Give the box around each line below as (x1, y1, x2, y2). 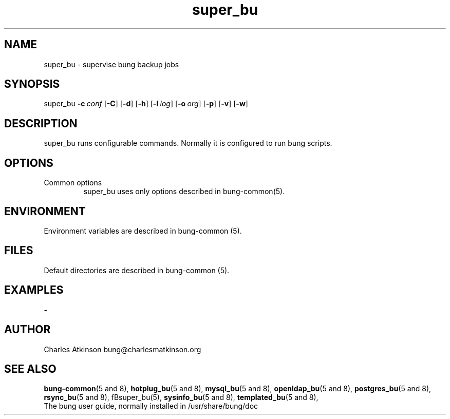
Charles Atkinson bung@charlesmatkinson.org (44, 345, 201, 354)
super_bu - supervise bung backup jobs (44, 60, 179, 69)
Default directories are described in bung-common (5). (44, 265, 230, 275)
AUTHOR (4, 323, 51, 336)
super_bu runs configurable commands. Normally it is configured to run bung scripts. (44, 139, 332, 148)
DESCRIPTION (4, 117, 78, 130)
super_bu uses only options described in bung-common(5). (83, 187, 285, 196)
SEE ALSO (4, 362, 57, 375)
